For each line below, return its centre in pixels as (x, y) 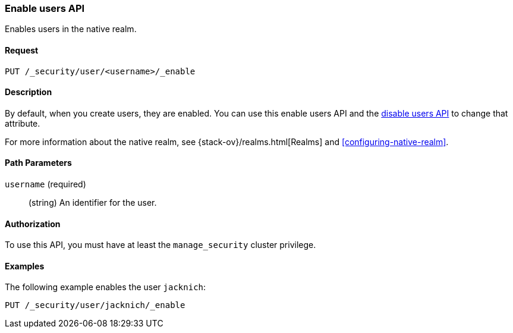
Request (22, 50)
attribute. (23, 123)
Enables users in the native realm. (71, 29)
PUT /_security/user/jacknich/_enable (95, 305)
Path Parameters (38, 163)
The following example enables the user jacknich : (106, 287)
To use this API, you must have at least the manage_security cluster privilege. (160, 245)
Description (29, 92)
